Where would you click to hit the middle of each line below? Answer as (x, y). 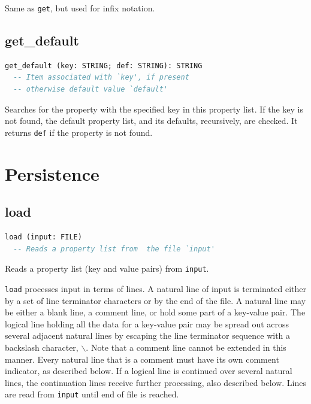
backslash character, (42, 347)
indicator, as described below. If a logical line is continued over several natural (149, 371)
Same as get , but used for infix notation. (80, 8)
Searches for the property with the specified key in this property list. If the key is (154, 109)
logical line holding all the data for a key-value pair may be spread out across (147, 323)
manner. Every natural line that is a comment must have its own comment (142, 359)
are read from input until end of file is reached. (92, 394)
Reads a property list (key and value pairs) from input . (107, 268)
